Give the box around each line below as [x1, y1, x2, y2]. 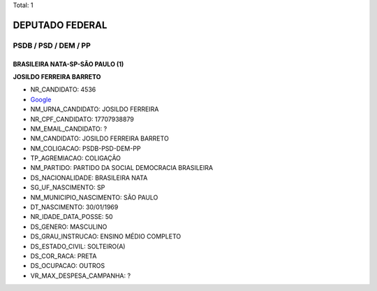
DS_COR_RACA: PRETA [30, 252, 97, 260]
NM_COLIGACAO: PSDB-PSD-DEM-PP [30, 144, 141, 152]
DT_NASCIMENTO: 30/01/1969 [30, 203, 119, 211]
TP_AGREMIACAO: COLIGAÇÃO [30, 154, 121, 162]
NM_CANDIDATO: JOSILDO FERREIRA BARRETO [30, 134, 169, 143]
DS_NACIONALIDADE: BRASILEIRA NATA [30, 173, 148, 182]
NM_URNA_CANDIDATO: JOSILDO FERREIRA [30, 105, 159, 113]
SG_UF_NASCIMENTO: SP [30, 183, 105, 192]
